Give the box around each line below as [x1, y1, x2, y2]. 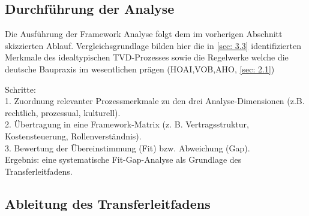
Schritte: [5, 83, 36, 95]
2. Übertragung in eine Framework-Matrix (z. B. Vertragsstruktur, [5, 118, 249, 130]
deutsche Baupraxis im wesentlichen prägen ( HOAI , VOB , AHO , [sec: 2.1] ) [5, 62, 275, 75]
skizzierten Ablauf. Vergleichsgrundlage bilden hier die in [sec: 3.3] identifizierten [5, 39, 301, 51]
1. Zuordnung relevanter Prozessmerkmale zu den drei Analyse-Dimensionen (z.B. [5, 95, 305, 107]
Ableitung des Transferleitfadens [5, 194, 211, 212]
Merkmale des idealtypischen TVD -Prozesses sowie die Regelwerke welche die [5, 51, 289, 63]
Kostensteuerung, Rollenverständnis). [5, 129, 142, 142]
